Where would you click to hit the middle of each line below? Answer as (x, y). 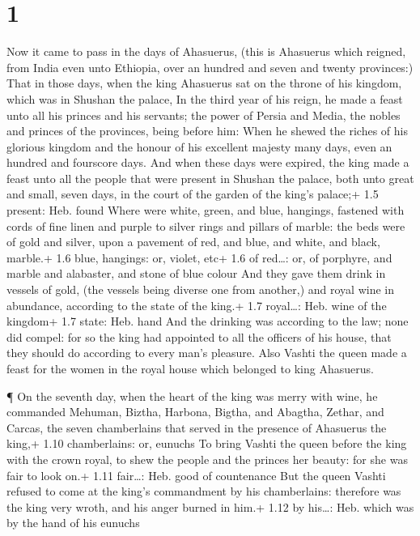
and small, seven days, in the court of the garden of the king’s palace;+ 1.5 (193, 194)
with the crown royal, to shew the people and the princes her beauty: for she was (207, 459)
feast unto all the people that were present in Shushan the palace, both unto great (210, 178)
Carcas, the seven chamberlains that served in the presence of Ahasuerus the (197, 427)
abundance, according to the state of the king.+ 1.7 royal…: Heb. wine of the (197, 305)
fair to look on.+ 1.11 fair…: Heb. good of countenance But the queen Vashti (196, 475)
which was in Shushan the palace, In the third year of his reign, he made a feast (205, 98)
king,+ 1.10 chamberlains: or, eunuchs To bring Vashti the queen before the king (207, 443)
